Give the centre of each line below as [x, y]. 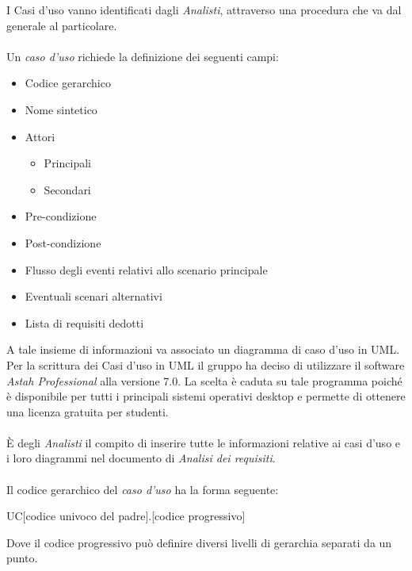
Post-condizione [63, 242]
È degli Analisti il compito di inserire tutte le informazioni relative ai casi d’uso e [204, 442]
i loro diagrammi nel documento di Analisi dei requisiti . [141, 458]
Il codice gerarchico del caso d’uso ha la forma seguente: [143, 489]
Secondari [67, 189]
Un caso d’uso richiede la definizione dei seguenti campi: [143, 56]
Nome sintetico [61, 109]
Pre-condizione [61, 216]
